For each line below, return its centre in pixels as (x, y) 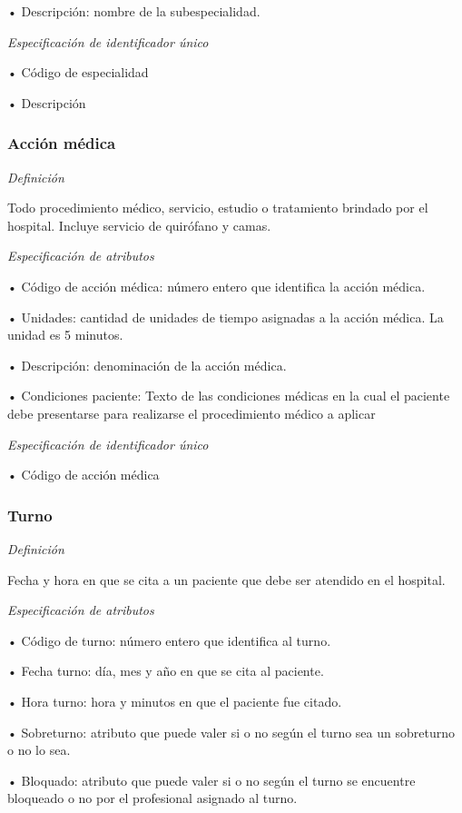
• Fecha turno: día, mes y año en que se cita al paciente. (166, 671)
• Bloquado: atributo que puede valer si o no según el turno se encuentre (211, 780)
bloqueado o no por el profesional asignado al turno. (152, 798)
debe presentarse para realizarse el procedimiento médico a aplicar (192, 413)
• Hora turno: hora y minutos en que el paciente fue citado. (175, 701)
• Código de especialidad (78, 72)
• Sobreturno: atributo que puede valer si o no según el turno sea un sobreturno (231, 732)
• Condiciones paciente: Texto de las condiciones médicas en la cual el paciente (229, 396)
